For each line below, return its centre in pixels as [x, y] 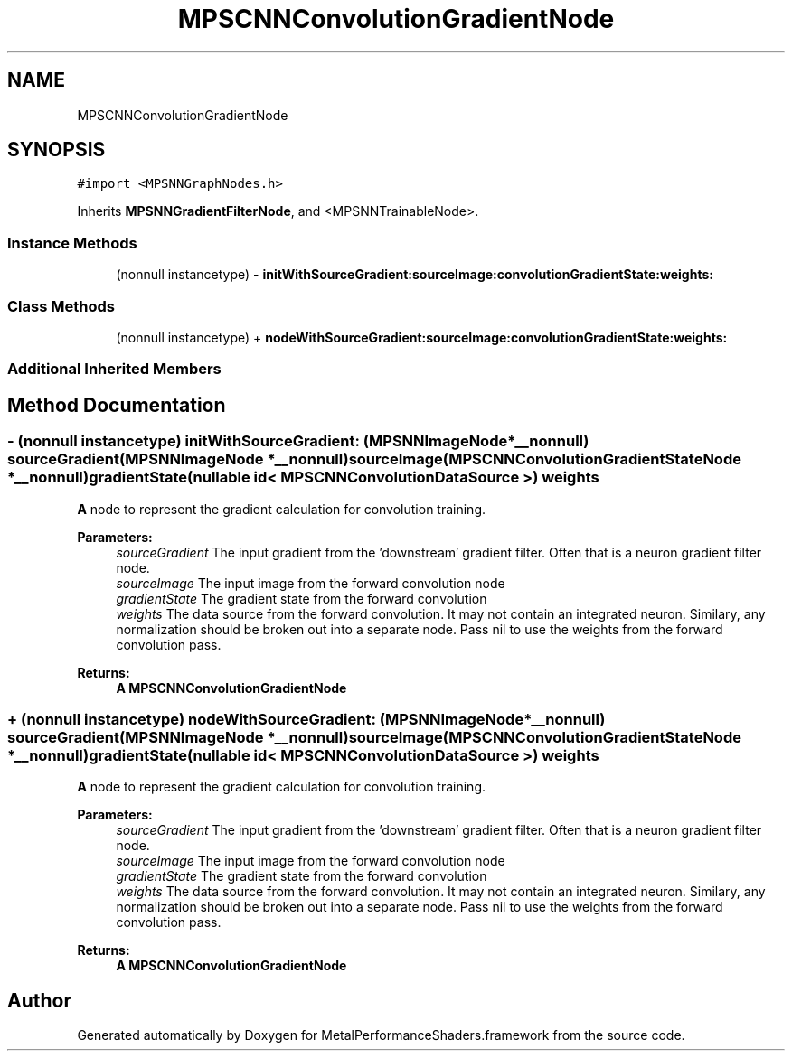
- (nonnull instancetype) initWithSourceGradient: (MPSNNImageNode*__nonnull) [298, 441]
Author [39, 1000]
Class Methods [61, 306]
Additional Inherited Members [114, 369]
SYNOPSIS [57, 150]
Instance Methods [72, 243]
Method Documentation [117, 405]
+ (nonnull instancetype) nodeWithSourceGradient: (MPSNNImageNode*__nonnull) [306, 719]
